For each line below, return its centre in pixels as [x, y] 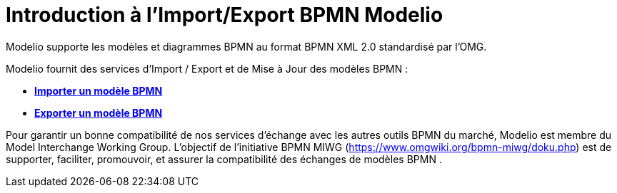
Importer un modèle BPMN [99, 90]
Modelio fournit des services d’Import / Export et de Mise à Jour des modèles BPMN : [207, 68]
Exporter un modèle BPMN [99, 113]
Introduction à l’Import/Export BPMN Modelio [225, 15]
